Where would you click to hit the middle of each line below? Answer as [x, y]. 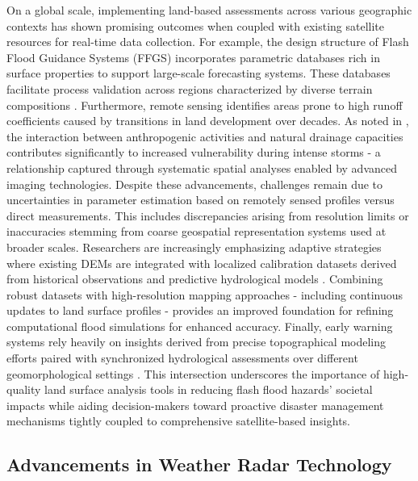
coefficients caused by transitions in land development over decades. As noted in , [208, 121]
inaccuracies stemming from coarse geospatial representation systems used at [196, 231]
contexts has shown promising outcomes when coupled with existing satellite [195, 25]
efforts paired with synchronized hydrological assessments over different [182, 358]
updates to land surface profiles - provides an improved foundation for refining [200, 310]
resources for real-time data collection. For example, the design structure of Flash [208, 42]
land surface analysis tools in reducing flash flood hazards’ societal [209, 389]
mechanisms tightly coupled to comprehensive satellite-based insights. [178, 421]
